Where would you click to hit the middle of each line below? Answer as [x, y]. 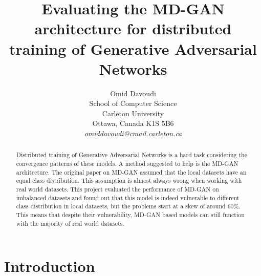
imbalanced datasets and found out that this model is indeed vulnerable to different [128, 197]
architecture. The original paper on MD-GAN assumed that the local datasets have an [131, 172]
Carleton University [133, 113]
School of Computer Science [133, 103]
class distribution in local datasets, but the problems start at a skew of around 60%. [128, 206]
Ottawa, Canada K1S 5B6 [133, 123]
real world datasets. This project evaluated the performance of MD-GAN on [117, 189]
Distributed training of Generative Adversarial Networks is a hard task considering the [132, 155]
